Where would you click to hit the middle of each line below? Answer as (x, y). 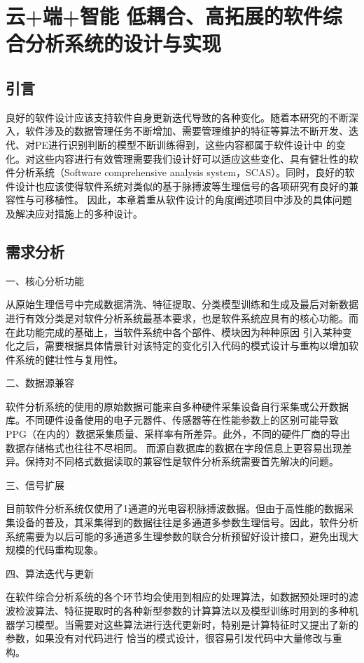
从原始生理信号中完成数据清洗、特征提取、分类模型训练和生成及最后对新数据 (182, 304)
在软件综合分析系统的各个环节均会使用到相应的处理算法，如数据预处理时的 (177, 597)
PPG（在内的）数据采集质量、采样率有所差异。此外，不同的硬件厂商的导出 (178, 434)
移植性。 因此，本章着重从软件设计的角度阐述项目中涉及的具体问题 (198, 200)
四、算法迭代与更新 (50, 573)
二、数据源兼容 (40, 383)
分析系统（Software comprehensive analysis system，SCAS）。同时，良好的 (180, 172)
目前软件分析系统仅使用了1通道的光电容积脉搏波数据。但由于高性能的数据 (175, 508)
